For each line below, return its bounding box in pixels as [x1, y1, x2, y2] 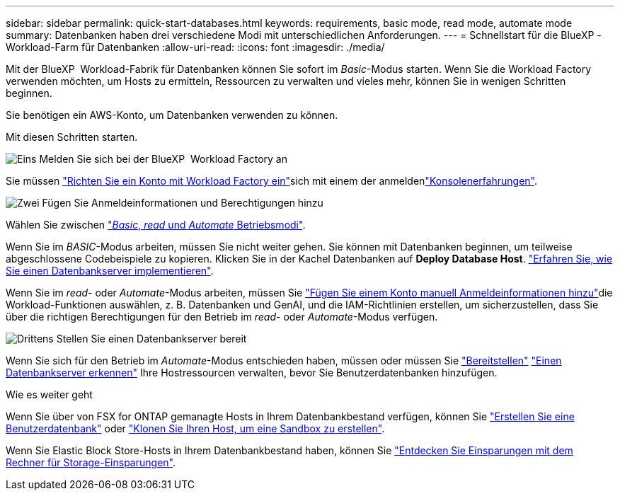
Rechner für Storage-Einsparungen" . [6, 456, 176, 468]
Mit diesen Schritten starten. [6, 131, 138, 143]
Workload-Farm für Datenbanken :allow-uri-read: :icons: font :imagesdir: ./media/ [6, 41, 385, 53]
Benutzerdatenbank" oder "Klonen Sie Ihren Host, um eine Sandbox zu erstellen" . [6, 422, 385, 434]
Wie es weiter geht [6, 388, 93, 400]
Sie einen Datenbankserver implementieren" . [6, 265, 214, 277]
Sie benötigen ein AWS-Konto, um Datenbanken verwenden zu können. [6, 109, 338, 121]
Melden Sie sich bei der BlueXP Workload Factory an [39, 153, 287, 165]
